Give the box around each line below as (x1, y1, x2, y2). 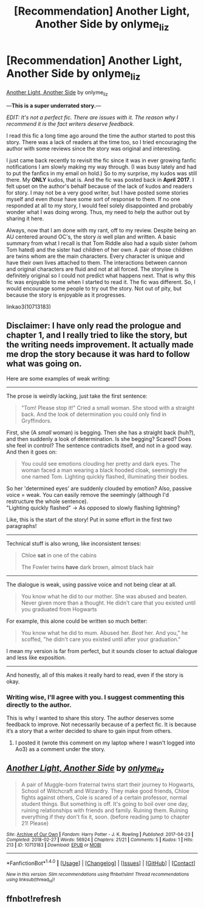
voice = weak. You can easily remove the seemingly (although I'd (6, 491, 169, 498)
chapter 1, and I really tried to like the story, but (6, 330, 188, 341)
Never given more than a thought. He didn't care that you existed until (21, 599, 196, 606)
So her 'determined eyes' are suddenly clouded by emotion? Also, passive (6, 485, 192, 492)
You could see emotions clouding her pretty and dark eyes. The (21, 460, 180, 467)
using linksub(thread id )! (6, 876, 55, 884)
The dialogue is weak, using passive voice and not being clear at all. (6, 581, 177, 588)
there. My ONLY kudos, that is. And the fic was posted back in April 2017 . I (6, 176, 194, 183)
